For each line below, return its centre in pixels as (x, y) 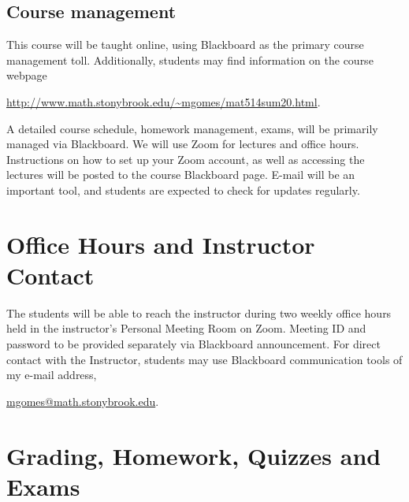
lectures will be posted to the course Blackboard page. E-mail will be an (181, 175)
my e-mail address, (52, 375)
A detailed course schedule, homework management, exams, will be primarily (192, 128)
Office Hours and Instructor (161, 244)
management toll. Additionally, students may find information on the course (190, 59)
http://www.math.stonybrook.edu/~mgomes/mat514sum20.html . (164, 101)
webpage (27, 75)
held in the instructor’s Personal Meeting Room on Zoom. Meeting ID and (186, 328)
